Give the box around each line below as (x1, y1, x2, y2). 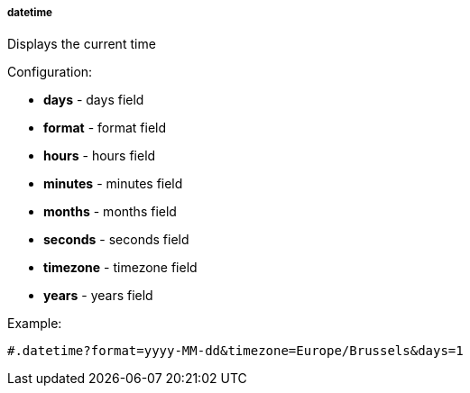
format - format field (43, 120, 167, 136)
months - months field (43, 204, 177, 220)
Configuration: (7, 64, 93, 80)
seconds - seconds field (43, 232, 189, 248)
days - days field (43, 92, 144, 108)
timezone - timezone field (43, 260, 198, 276)
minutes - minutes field (43, 176, 183, 192)
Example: (7, 315, 62, 332)
